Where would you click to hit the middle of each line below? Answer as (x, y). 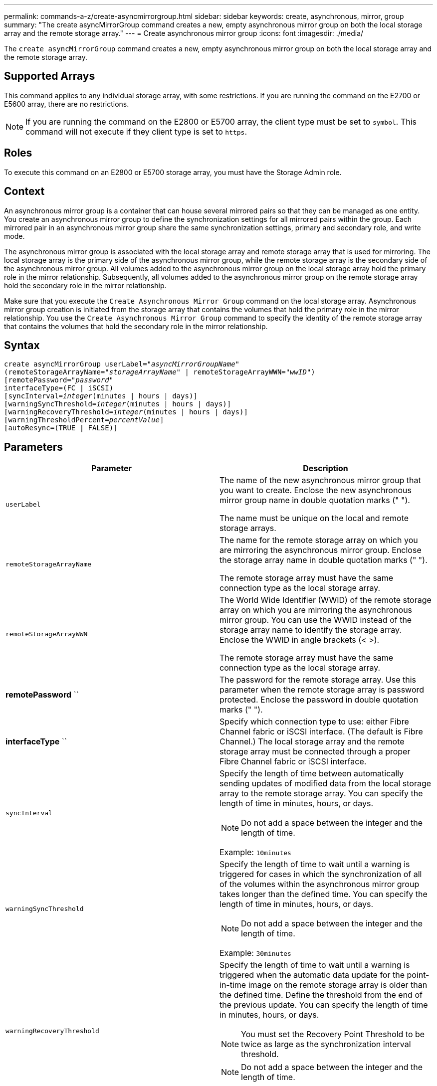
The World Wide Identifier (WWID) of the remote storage (326, 600)
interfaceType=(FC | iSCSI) (59, 388)
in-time (233, 985)
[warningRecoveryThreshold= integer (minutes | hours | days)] (126, 412)
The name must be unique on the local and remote (314, 518)
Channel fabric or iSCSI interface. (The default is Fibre (321, 732)
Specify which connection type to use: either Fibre (314, 722)
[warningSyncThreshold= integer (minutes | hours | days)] (118, 404)
